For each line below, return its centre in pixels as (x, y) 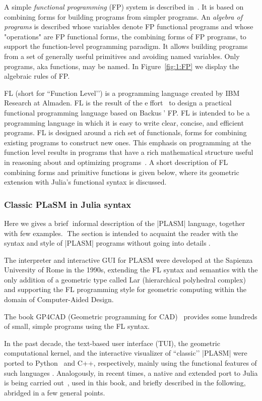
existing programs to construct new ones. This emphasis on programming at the (128, 142)
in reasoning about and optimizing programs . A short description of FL (116, 162)
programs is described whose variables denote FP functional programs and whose (129, 26)
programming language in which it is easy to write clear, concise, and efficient (124, 122)
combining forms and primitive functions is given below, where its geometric (122, 172)
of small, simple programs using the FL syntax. (77, 326)
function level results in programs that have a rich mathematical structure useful (129, 152)
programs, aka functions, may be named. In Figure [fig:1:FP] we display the (122, 66)
